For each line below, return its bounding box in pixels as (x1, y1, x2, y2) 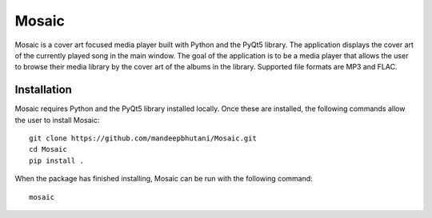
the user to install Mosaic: (14, 115, 100, 125)
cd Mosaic (29, 145, 67, 154)
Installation (14, 83, 72, 97)
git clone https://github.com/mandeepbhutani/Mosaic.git (29, 134, 258, 143)
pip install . (29, 156, 84, 165)
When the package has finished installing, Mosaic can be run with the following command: (14, 174, 314, 184)
